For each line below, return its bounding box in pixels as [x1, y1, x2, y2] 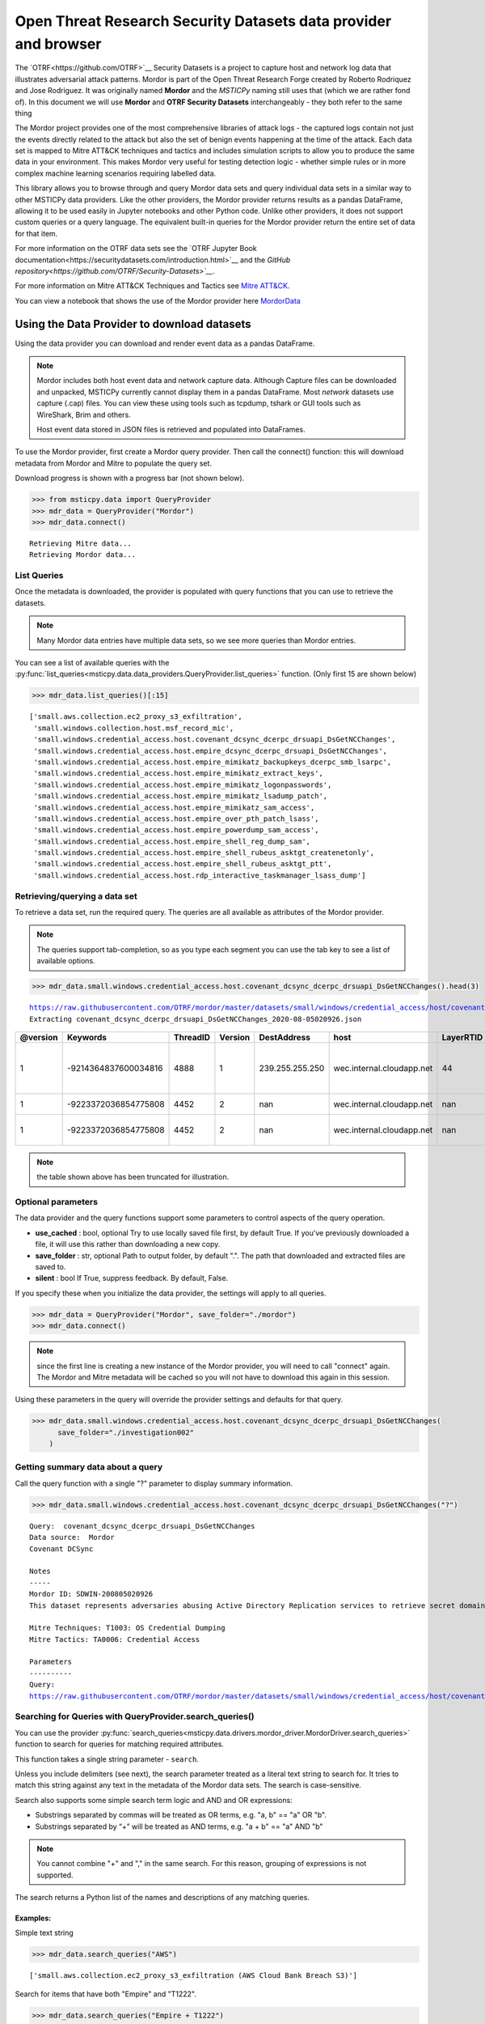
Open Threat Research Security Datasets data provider [15, 12, 392, 30]
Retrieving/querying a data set [15, 891, 137, 902]
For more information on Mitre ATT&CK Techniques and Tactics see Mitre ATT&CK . [15, 281, 290, 291]
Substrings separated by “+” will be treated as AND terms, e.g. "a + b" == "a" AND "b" [35, 1822, 323, 1831]
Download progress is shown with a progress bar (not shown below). [15, 474, 245, 483]
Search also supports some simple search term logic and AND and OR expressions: [15, 1795, 293, 1805]
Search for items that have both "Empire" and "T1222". [15, 1988, 197, 1999]
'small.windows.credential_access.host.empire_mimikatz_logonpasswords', [33, 780, 332, 789]
